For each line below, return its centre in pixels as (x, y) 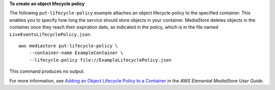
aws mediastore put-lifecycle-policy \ (68, 46)
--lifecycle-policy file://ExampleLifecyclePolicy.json (100, 60)
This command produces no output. (47, 71)
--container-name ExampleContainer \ (76, 53)
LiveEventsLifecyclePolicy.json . (50, 34)
